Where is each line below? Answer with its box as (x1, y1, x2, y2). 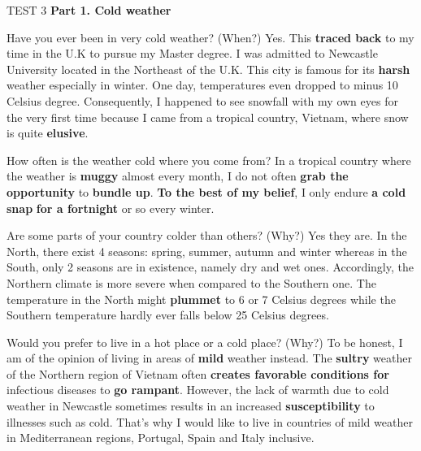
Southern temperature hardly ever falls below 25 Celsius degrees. (7, 306, 329, 323)
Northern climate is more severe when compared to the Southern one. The (7, 274, 376, 291)
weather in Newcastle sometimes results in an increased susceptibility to (7, 397, 375, 414)
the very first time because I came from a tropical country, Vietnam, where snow (7, 108, 409, 125)
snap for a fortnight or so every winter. (7, 199, 215, 216)
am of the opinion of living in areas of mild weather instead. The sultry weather (7, 349, 412, 366)
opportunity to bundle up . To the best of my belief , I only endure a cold (7, 183, 406, 200)
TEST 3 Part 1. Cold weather (7, 2, 171, 18)
